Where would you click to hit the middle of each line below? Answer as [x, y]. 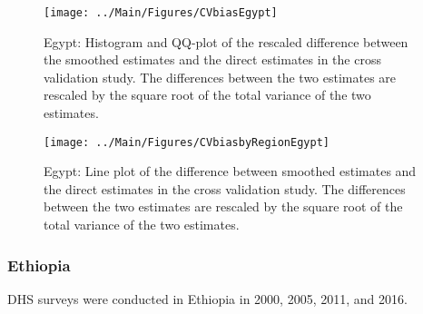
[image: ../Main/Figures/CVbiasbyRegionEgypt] [187, 142]
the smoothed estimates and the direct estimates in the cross [212, 59]
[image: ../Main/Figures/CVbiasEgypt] [161, 13]
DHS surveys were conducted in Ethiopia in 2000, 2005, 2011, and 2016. [207, 298]
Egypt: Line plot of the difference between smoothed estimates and [230, 171]
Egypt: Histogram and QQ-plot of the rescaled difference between [226, 41]
